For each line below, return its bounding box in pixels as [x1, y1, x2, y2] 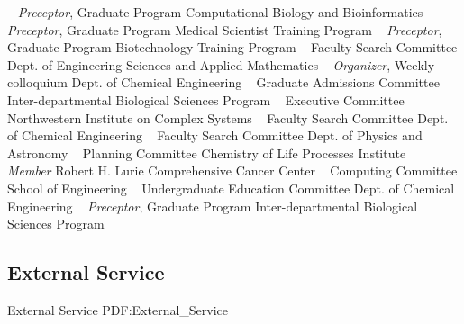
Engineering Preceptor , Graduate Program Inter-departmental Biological [7, 196, 418, 215]
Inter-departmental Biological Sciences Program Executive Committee [7, 90, 405, 109]
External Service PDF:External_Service [7, 300, 229, 319]
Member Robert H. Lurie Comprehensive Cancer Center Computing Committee [7, 161, 458, 180]
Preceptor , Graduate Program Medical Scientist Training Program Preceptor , [7, 20, 442, 39]
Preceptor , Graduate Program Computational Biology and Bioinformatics [17, 3, 423, 21]
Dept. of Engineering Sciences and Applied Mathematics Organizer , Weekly [7, 55, 435, 74]
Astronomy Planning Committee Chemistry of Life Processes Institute [7, 143, 406, 162]
